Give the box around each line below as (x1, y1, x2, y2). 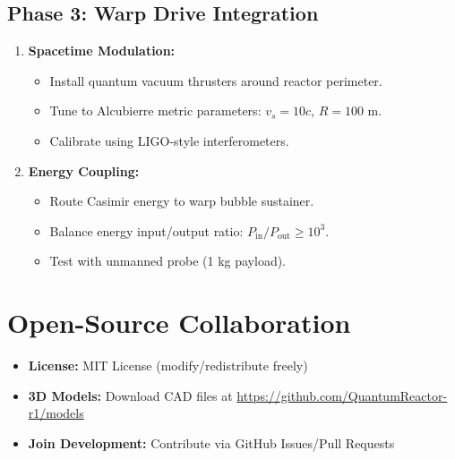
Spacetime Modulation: (28, 41, 176, 60)
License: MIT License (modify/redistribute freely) (28, 356, 308, 375)
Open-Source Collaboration (7, 304, 351, 341)
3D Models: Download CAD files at (28, 386, 233, 404)
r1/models (28, 404, 84, 422)
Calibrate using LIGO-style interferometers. (49, 131, 289, 149)
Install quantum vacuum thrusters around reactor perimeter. (49, 71, 382, 89)
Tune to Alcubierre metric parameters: (49, 101, 262, 120)
